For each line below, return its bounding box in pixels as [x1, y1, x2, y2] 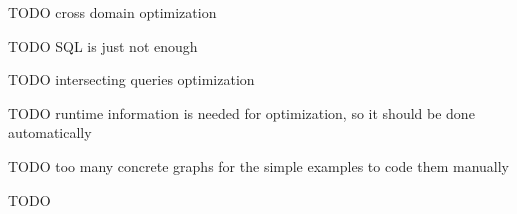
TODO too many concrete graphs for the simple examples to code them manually [8, 155, 510, 176]
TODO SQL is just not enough [8, 35, 198, 56]
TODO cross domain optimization [8, 2, 217, 22]
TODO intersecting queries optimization [8, 69, 255, 90]
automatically [8, 122, 92, 143]
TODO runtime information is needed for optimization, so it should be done [8, 102, 475, 123]
